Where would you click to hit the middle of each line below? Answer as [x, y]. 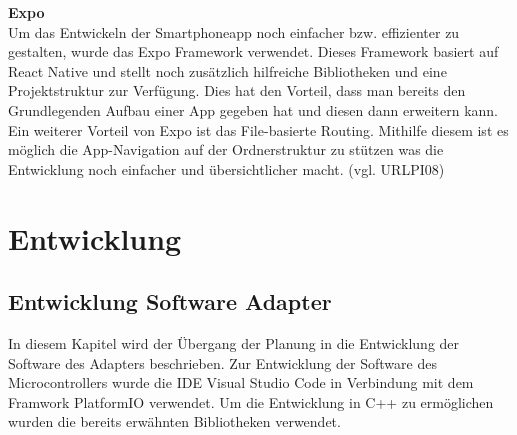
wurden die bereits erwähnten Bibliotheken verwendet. [174, 421]
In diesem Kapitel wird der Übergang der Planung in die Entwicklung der [234, 342]
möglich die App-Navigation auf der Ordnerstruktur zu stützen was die [226, 149]
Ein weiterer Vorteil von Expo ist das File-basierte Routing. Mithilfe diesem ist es [258, 129]
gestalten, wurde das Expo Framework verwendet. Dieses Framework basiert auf [253, 51]
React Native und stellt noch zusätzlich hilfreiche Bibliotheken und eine [227, 70]
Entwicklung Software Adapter [170, 301]
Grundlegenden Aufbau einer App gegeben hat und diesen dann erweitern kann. [253, 109]
